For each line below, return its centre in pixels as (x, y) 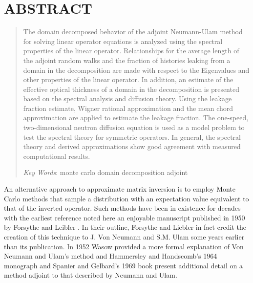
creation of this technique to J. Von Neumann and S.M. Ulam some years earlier (124, 237)
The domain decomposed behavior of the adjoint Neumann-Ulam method (133, 32)
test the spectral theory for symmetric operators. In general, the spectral (132, 137)
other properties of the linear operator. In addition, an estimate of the (128, 79)
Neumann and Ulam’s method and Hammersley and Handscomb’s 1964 (111, 256)
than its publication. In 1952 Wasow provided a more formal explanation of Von (124, 246)
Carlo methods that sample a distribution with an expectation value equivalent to (126, 198)
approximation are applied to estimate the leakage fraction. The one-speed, (136, 118)
